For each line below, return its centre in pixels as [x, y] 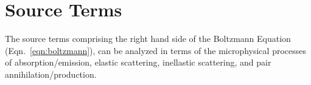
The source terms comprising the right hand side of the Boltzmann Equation [148, 39]
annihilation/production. [51, 74]
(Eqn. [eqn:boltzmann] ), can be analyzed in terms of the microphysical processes [156, 50]
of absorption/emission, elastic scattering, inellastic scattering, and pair [138, 62]
